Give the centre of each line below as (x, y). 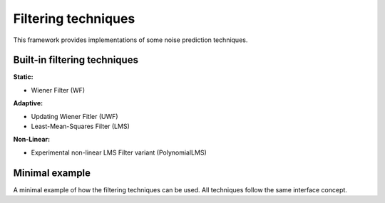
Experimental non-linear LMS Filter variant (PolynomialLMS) (119, 152)
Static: (23, 77)
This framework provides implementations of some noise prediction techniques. (130, 40)
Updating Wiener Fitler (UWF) (75, 116)
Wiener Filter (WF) (58, 90)
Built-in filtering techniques (76, 60)
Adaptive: (28, 103)
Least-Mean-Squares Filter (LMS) (80, 126)
